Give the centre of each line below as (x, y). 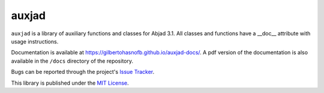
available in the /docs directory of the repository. (72, 61)
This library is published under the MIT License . (70, 83)
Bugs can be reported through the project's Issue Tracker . (83, 72)
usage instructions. (35, 41)
